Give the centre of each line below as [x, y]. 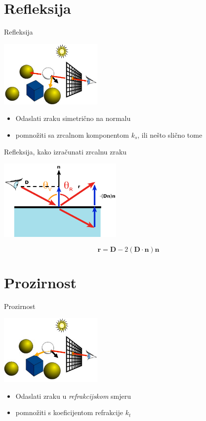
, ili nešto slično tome [170, 135]
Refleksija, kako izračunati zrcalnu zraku [65, 151]
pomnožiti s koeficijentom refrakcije [69, 412]
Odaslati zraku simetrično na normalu [73, 118]
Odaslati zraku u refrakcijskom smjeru [73, 396]
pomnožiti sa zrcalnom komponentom [72, 135]
